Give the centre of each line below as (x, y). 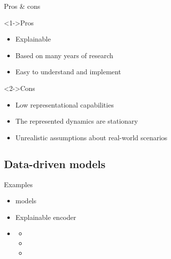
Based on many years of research (64, 55)
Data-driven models (55, 163)
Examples (18, 184)
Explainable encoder (46, 217)
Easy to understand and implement (68, 72)
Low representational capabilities (64, 104)
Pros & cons (22, 6)
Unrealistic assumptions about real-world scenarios (91, 137)
